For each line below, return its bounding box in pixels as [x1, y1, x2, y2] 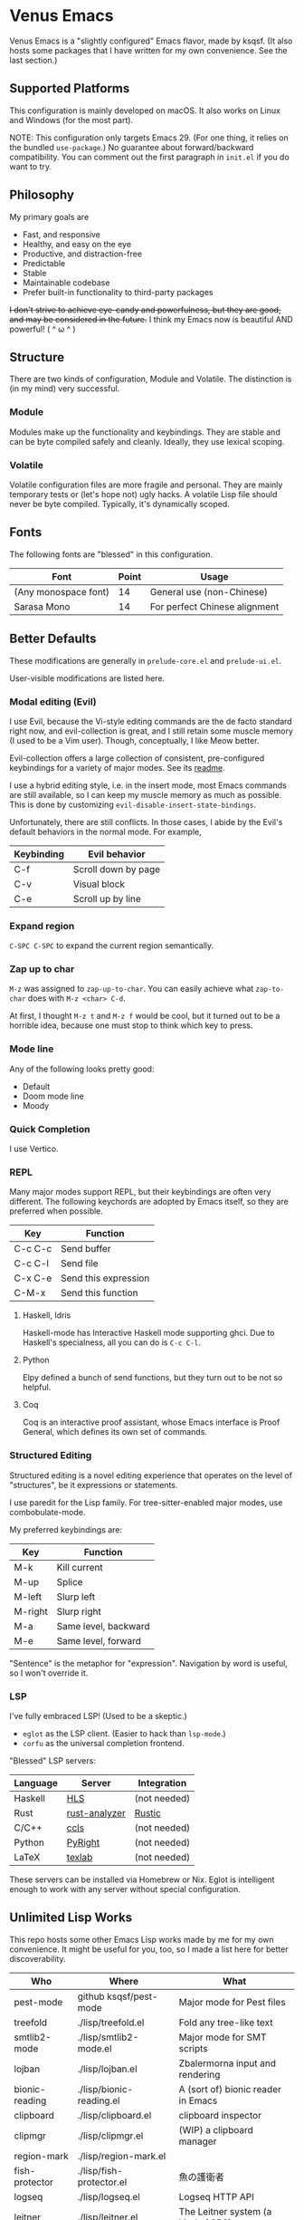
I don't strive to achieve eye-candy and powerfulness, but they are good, [9, 304, 281, 315]
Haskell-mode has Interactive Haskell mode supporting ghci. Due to [22, 1328, 275, 1339]
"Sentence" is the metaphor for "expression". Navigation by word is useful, [9, 1658, 288, 1668]
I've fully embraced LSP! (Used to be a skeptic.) [9, 1710, 187, 1721]
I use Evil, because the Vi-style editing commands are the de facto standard [9, 716, 292, 726]
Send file [60, 1257, 99, 1270]
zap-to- [255, 985, 285, 995]
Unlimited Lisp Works [9, 1910, 133, 1926]
